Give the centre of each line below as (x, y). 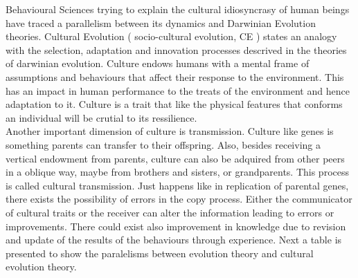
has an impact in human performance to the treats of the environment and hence (178, 90)
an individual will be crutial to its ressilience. (101, 117)
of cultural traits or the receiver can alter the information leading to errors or (170, 212)
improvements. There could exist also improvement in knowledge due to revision (176, 226)
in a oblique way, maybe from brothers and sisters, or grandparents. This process (177, 172)
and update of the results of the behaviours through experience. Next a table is (174, 240)
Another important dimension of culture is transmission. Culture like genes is (170, 131)
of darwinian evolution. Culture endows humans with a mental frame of (158, 63)
